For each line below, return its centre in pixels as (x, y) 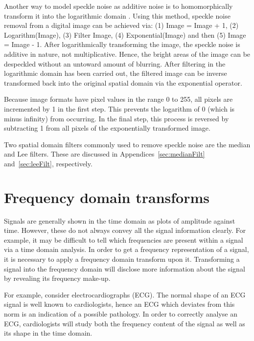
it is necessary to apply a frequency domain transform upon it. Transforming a (122, 259)
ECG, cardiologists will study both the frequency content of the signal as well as (125, 323)
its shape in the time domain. (48, 333)
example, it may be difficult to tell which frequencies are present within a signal (124, 239)
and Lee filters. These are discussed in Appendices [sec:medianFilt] (104, 154)
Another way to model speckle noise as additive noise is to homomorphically (118, 6)
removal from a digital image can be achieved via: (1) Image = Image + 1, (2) (121, 25)
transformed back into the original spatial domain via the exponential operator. (123, 82)
